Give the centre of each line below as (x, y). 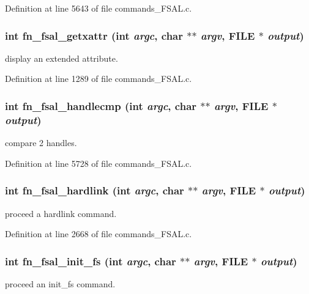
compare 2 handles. (41, 143)
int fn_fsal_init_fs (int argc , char (91, 261)
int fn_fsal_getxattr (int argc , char (94, 35)
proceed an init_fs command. (60, 283)
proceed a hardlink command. (61, 213)
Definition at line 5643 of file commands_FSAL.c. (99, 8)
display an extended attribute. (61, 58)
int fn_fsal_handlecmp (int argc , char (101, 105)
